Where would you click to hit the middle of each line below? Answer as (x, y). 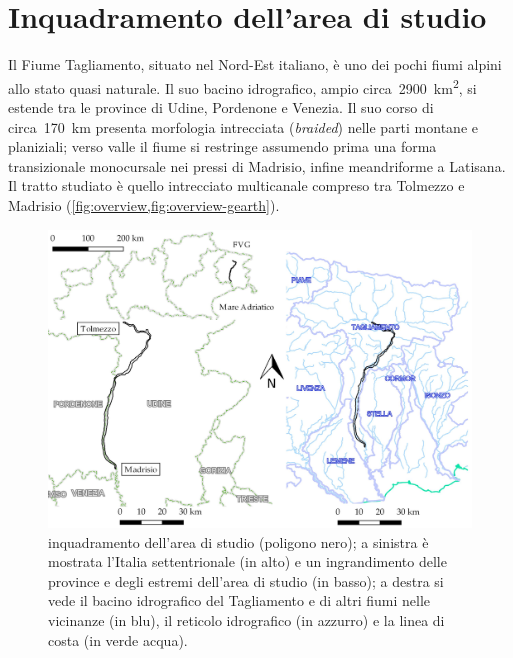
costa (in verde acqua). (118, 639)
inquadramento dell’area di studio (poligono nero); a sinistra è (238, 541)
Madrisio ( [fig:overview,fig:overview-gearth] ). (144, 204)
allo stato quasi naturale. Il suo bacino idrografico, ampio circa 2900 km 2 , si (242, 86)
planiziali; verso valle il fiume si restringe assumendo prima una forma (222, 146)
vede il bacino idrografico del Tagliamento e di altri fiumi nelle (239, 600)
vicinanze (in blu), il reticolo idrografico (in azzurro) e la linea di (246, 620)
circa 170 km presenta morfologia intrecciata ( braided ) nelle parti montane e (243, 126)
